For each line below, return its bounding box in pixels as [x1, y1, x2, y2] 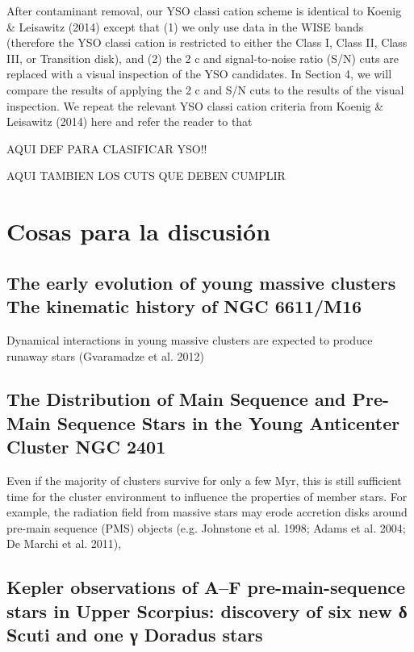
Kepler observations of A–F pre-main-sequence [6, 575, 406, 600]
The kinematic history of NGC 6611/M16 [6, 294, 362, 319]
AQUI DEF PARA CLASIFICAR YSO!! [6, 140, 207, 157]
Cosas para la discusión [6, 215, 271, 248]
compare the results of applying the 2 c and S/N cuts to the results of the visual [6, 81, 404, 98]
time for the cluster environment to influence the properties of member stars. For [6, 487, 408, 504]
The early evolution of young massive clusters [6, 270, 396, 295]
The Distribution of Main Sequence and [6, 387, 346, 412]
